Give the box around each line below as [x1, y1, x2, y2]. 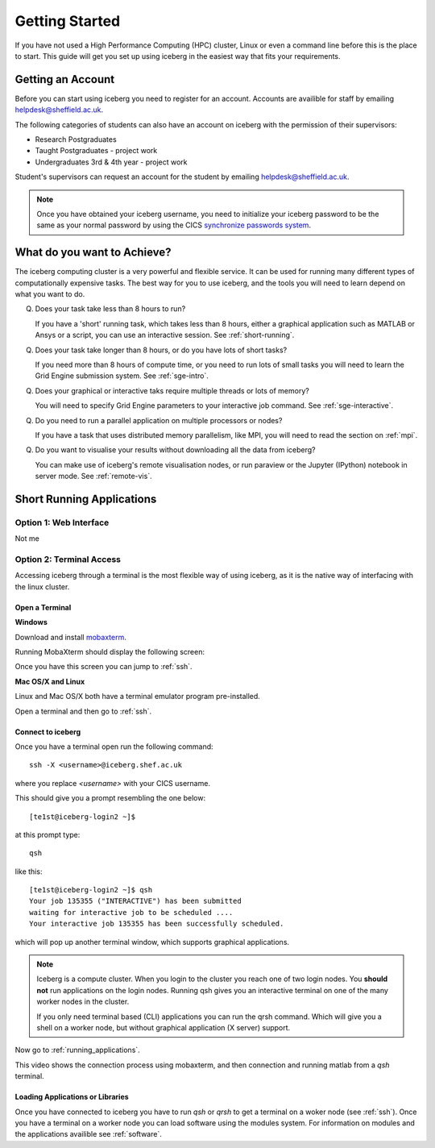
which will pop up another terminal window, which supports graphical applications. [14, 937, 290, 946]
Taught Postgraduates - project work [35, 146, 158, 156]
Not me [14, 534, 39, 543]
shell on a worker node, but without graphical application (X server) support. [36, 1022, 291, 1032]
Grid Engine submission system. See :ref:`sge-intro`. [35, 371, 209, 381]
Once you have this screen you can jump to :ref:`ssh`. [14, 662, 193, 672]
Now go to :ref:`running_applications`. [14, 1045, 140, 1055]
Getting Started [14, 12, 121, 30]
